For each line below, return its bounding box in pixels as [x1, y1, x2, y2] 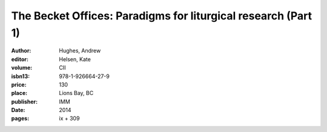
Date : [11, 107, 25, 114]
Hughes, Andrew [59, 47, 101, 54]
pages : [11, 115, 30, 122]
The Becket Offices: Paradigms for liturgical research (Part [11, 9, 312, 22]
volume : [11, 64, 33, 71]
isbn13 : [11, 73, 30, 80]
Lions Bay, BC [59, 90, 94, 97]
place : [11, 90, 28, 97]
